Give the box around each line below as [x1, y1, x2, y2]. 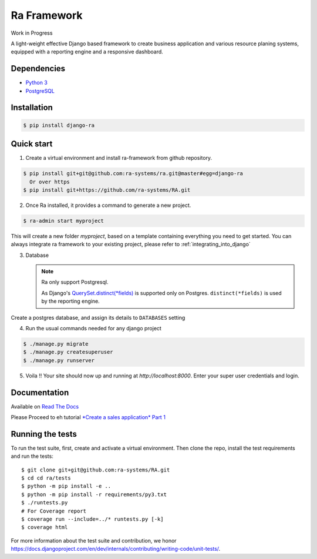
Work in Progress [11, 29, 53, 36]
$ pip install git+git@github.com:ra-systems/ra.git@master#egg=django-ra [23, 170, 244, 177]
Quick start [11, 139, 53, 149]
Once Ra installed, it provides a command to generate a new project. [25, 202, 191, 209]
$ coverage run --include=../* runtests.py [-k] [21, 516, 164, 523]
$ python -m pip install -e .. [21, 483, 112, 490]
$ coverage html [21, 524, 68, 531]
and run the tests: [11, 453, 54, 460]
